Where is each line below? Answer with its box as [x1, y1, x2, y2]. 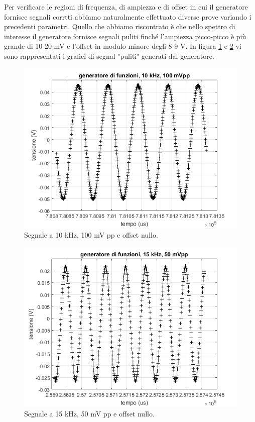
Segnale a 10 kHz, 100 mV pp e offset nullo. [24, 230, 158, 240]
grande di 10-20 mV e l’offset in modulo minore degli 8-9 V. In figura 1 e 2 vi [4, 41, 241, 51]
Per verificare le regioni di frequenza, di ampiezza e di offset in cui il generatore [4, 2, 248, 12]
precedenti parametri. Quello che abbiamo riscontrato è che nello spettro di [4, 21, 235, 32]
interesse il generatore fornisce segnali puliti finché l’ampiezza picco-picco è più [4, 31, 246, 41]
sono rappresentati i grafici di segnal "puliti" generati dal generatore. [4, 50, 214, 61]
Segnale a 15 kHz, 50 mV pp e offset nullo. [24, 408, 155, 419]
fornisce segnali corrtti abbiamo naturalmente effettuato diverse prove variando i [4, 11, 251, 22]
